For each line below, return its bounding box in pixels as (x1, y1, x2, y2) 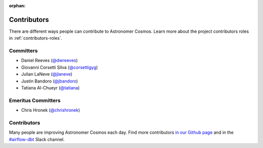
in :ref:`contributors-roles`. (9, 35, 63, 41)
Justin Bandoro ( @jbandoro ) (21, 78, 78, 84)
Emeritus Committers (9, 97, 61, 104)
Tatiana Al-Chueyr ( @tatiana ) (21, 85, 80, 90)
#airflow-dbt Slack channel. (9, 136, 65, 142)
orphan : (9, 3, 26, 8)
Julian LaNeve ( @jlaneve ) (21, 71, 73, 77)
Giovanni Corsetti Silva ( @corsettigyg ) (21, 64, 98, 70)
